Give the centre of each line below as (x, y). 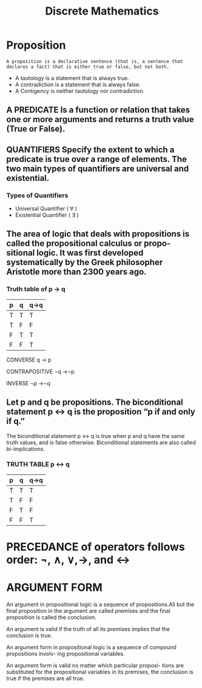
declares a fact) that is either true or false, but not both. (88, 67)
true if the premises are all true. (45, 678)
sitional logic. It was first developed (75, 253)
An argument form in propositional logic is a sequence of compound (92, 647)
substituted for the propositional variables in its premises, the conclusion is (100, 672)
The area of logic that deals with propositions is (98, 234)
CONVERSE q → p (29, 360)
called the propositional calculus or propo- (89, 244)
